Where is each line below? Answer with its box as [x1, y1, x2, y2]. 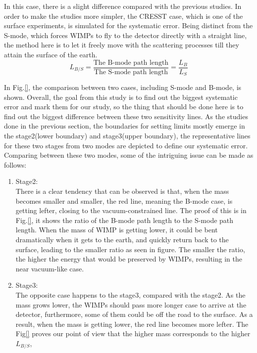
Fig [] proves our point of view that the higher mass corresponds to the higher [15, 328, 251, 339]
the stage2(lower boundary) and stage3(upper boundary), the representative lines [4, 131, 251, 141]
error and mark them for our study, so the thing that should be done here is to [4, 101, 244, 112]
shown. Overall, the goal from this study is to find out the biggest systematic [4, 91, 238, 102]
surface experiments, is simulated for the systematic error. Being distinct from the [4, 20, 253, 31]
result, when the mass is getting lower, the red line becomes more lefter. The [15, 318, 249, 329]
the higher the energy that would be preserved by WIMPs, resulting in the [15, 254, 242, 264]
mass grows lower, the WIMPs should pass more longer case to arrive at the [15, 299, 247, 309]
